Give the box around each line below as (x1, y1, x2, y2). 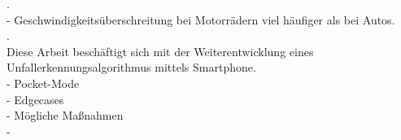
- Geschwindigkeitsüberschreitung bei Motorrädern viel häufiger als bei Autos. (7, 11, 395, 28)
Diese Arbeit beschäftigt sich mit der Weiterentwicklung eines (7, 42, 314, 59)
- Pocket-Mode (7, 74, 80, 91)
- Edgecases (7, 90, 64, 107)
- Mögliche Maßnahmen (7, 107, 124, 124)
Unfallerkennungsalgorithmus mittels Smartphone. (7, 59, 256, 76)
